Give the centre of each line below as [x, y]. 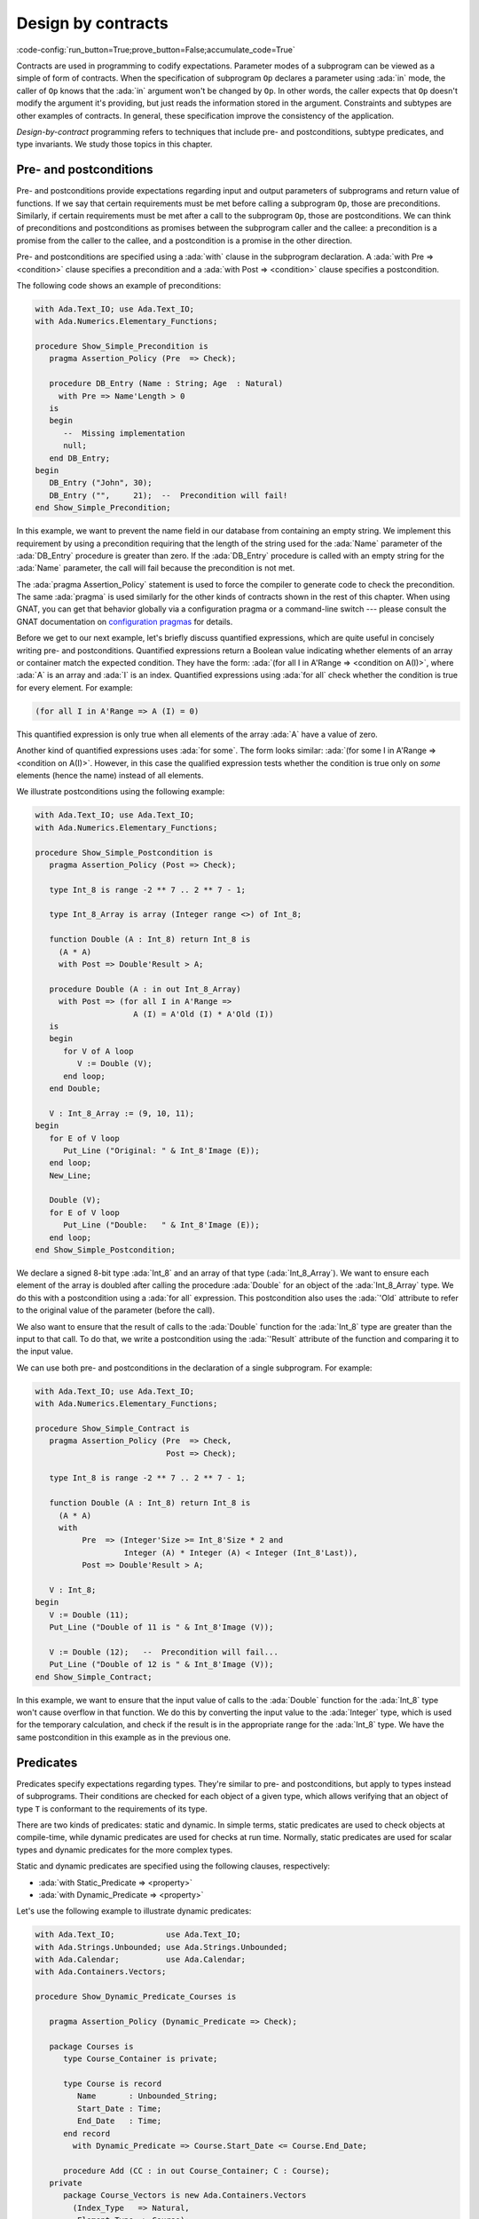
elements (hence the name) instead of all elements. [110, 775]
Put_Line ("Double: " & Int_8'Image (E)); [162, 1225]
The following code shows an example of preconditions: [119, 285]
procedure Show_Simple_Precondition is [122, 347]
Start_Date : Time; [119, 2108]
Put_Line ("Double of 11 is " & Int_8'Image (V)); [161, 1627]
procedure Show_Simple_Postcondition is [124, 853]
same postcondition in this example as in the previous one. [123, 1737]
